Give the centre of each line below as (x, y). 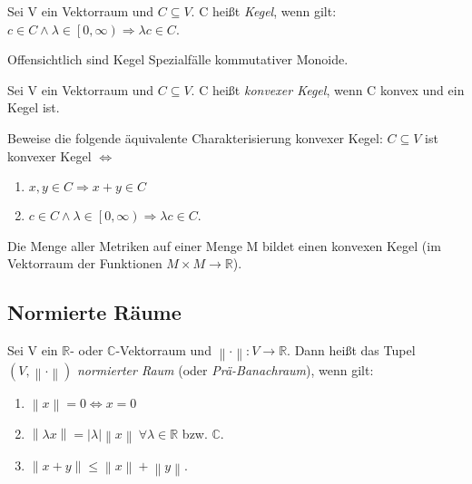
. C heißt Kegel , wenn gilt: (264, 11)
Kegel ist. (34, 107)
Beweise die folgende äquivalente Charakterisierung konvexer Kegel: (195, 137)
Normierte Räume (94, 312)
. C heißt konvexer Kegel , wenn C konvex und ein (328, 89)
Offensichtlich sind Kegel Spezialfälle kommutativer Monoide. (178, 59)
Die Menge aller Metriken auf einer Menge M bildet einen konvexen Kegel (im (224, 245)
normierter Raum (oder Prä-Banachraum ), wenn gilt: (225, 370)
